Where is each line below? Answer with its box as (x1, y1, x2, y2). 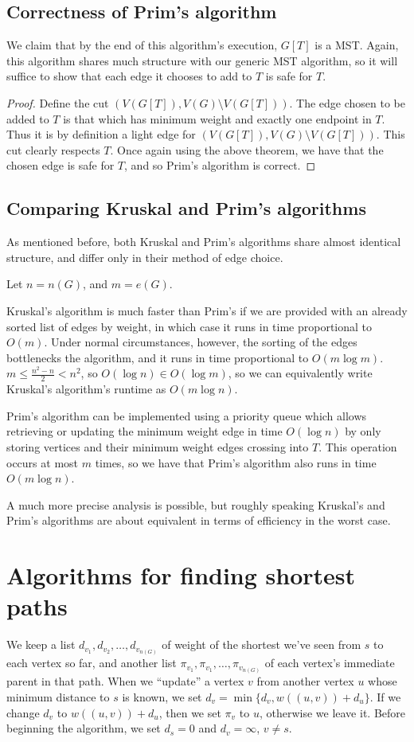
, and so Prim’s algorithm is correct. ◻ (124, 157, 316, 174)
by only (345, 423, 381, 439)
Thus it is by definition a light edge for (6, 126, 196, 143)
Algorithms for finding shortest (6, 559, 356, 592)
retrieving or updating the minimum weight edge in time (6, 423, 283, 439)
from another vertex (256, 673, 354, 689)
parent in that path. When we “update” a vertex (6, 673, 244, 689)
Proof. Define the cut (6, 94, 109, 111)
